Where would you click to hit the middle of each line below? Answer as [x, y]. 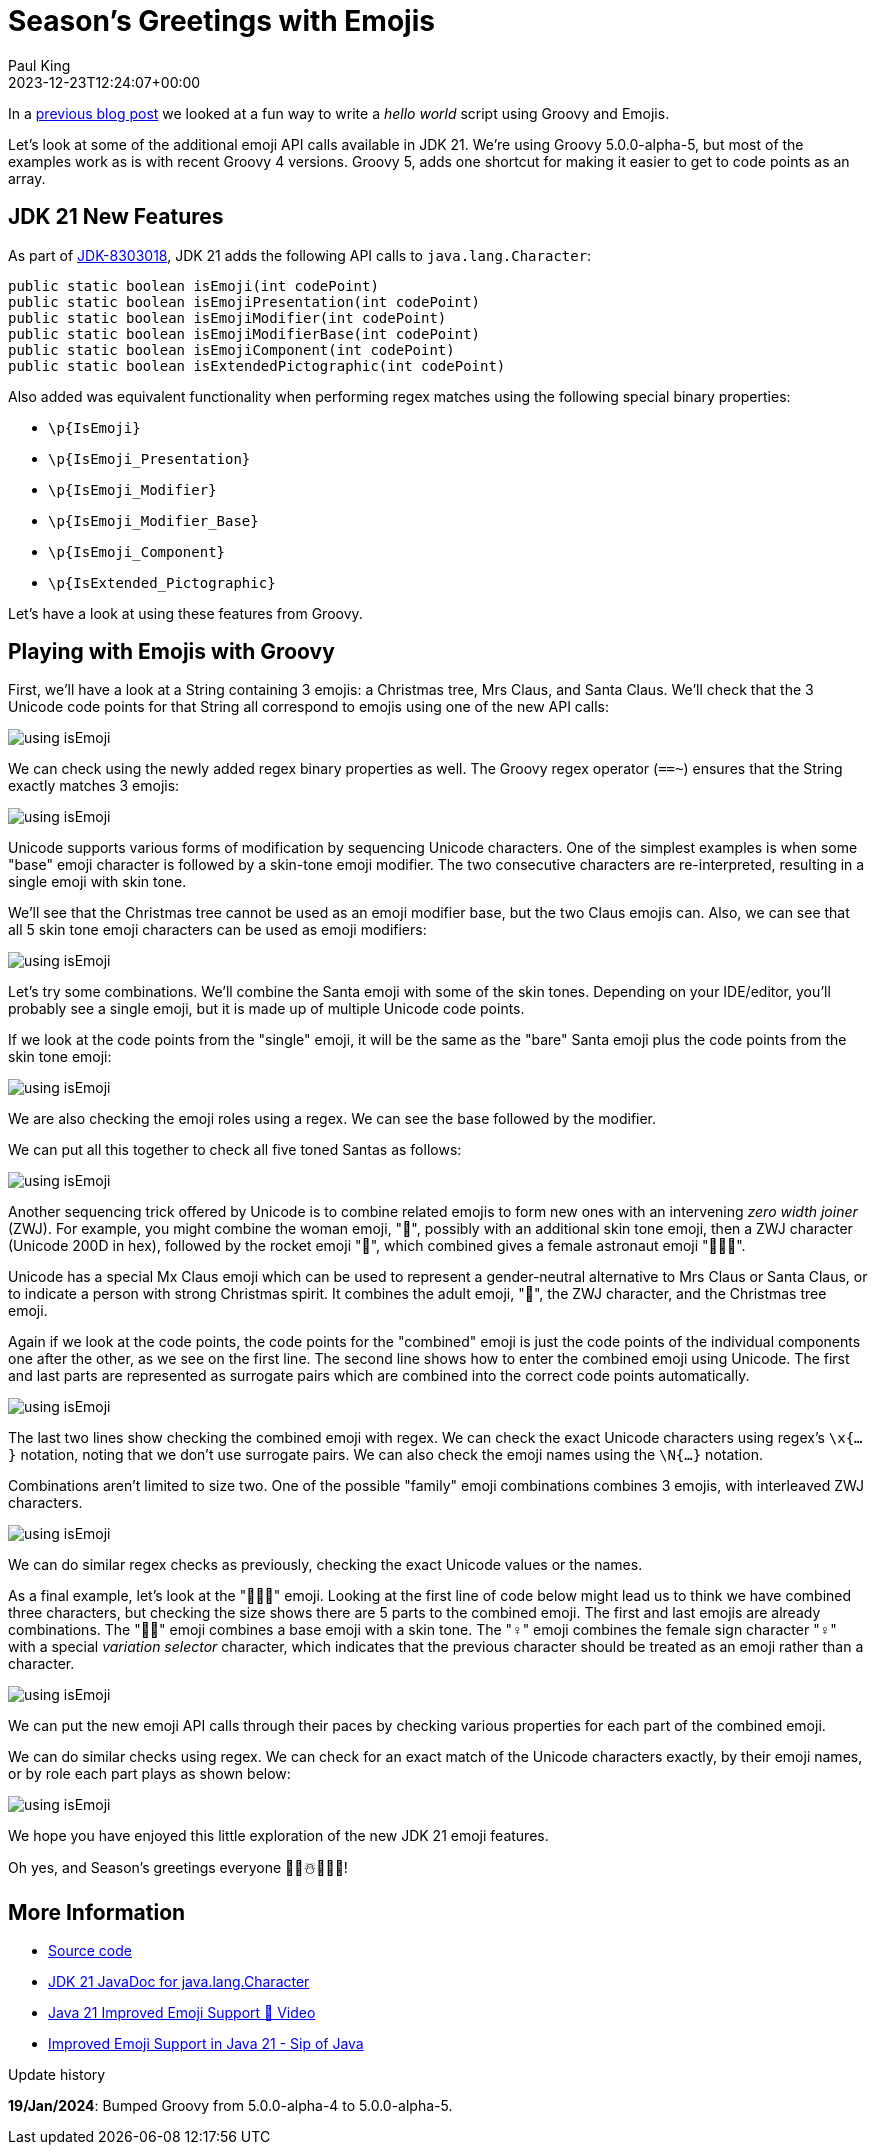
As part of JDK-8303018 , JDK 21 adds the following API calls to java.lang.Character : [300, 255]
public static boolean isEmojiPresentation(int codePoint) [244, 301]
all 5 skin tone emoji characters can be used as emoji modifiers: [217, 930]
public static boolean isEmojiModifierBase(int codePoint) [244, 333]
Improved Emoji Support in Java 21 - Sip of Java [206, 2044]
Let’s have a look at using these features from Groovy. [185, 613]
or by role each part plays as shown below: [149, 1774]
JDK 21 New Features [116, 217]
